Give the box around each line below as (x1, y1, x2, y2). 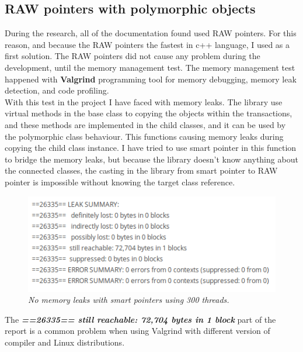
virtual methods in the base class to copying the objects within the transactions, (5, 107, 292, 119)
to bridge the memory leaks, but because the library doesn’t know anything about (5, 153, 298, 165)
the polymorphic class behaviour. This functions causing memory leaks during (5, 130, 284, 142)
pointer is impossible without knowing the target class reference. (5, 175, 235, 188)
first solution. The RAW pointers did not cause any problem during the (5, 50, 260, 62)
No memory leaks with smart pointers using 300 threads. (28, 294, 229, 306)
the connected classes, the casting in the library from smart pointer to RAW (5, 164, 278, 177)
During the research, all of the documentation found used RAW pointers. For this (5, 27, 297, 39)
